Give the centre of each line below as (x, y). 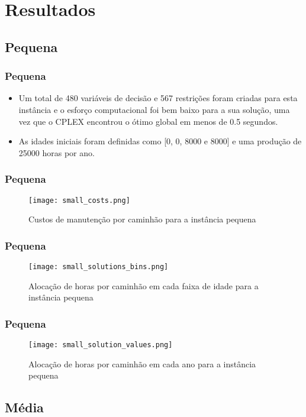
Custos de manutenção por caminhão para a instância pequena (142, 219)
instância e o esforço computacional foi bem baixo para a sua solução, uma (154, 109)
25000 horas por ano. (57, 152)
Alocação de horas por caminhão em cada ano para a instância (142, 363)
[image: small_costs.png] (79, 200)
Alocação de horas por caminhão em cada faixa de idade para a (144, 285)
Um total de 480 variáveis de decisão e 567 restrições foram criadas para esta (158, 98)
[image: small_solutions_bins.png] (99, 267)
